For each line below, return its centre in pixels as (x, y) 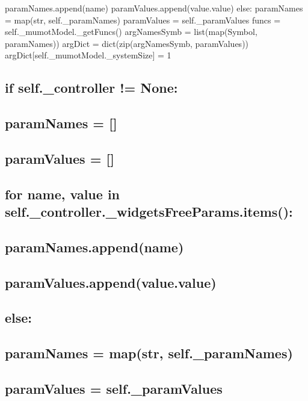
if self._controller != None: (91, 88)
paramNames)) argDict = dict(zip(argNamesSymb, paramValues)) (127, 43)
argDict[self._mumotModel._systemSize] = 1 (88, 55)
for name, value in (63, 194)
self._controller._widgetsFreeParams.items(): (149, 212)
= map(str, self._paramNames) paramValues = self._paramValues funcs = (143, 20)
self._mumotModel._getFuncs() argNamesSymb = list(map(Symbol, (131, 32)
